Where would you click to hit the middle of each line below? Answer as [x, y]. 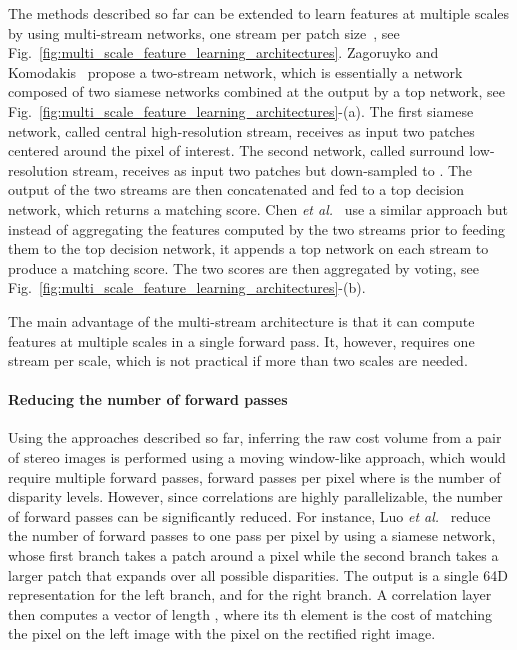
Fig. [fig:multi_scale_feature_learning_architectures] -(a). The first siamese [241, 110]
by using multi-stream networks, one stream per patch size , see [204, 32]
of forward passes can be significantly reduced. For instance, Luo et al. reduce [249, 515]
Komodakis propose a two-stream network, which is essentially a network [235, 71]
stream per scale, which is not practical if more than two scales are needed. [238, 360]
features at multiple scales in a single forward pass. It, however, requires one [241, 340]
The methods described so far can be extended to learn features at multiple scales [259, 13]
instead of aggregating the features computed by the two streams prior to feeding [257, 228]
